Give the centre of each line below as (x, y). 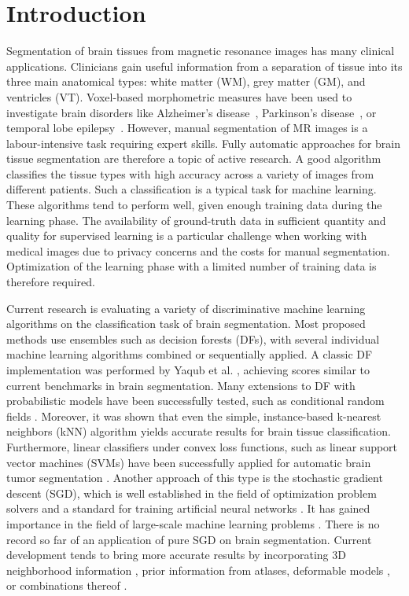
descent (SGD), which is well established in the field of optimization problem (192, 493)
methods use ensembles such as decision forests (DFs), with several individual (193, 338)
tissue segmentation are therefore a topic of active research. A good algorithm (194, 158)
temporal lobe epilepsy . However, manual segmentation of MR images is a (187, 128)
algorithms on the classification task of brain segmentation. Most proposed (186, 324)
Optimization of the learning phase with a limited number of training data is (192, 266)
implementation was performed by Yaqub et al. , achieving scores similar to (188, 370)
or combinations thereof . (67, 585)
